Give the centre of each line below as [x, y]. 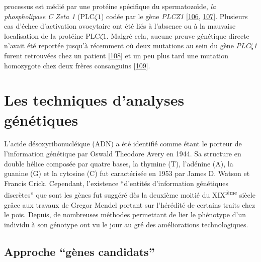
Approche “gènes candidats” [79, 251]
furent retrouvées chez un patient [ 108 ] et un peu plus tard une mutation [116, 55]
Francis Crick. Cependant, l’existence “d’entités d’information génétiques [116, 183]
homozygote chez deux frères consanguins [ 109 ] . [77, 65]
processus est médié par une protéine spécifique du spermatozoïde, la [110, 6]
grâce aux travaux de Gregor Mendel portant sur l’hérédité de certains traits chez [130, 204]
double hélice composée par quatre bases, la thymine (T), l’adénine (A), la [119, 163]
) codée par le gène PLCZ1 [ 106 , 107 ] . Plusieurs [174, 16]
